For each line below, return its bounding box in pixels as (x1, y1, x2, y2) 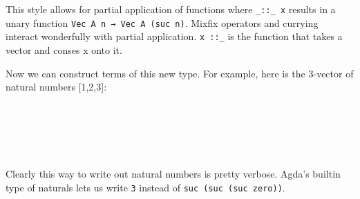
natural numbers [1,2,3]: (6, 79, 107, 94)
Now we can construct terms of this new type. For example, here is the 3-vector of (6, 66, 354, 80)
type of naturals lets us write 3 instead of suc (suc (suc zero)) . (6, 180, 285, 194)
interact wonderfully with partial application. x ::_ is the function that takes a (6, 29, 343, 44)
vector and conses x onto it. (6, 42, 122, 57)
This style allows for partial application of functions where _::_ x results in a (6, 2, 336, 16)
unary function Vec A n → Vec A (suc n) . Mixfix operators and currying (6, 15, 319, 30)
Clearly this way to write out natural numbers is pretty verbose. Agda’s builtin (6, 167, 341, 181)
